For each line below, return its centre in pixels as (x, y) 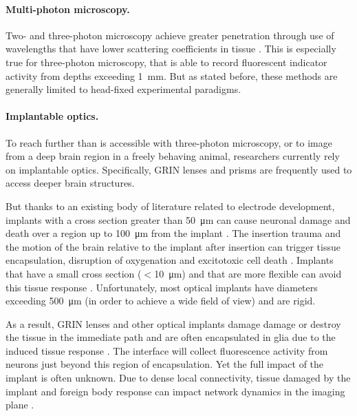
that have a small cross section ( (74, 273)
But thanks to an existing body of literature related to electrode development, (170, 206)
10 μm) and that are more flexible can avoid (248, 273)
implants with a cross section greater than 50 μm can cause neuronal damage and (178, 219)
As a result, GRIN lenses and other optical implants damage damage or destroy (173, 323)
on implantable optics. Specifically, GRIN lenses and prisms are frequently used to (179, 169)
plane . (20, 405)
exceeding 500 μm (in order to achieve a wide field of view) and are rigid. (161, 301)
